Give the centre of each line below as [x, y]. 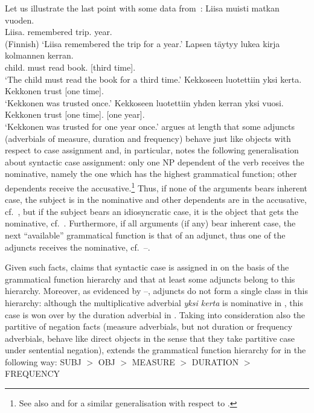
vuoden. [20, 20]
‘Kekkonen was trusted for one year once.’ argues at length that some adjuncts [150, 126]
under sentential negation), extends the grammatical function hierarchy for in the [155, 350]
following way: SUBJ [43, 361]
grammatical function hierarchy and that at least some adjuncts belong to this [150, 279]
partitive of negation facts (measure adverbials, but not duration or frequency [149, 326]
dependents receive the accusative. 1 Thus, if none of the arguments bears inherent [156, 187]
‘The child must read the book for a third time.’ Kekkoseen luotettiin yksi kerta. [153, 79]
